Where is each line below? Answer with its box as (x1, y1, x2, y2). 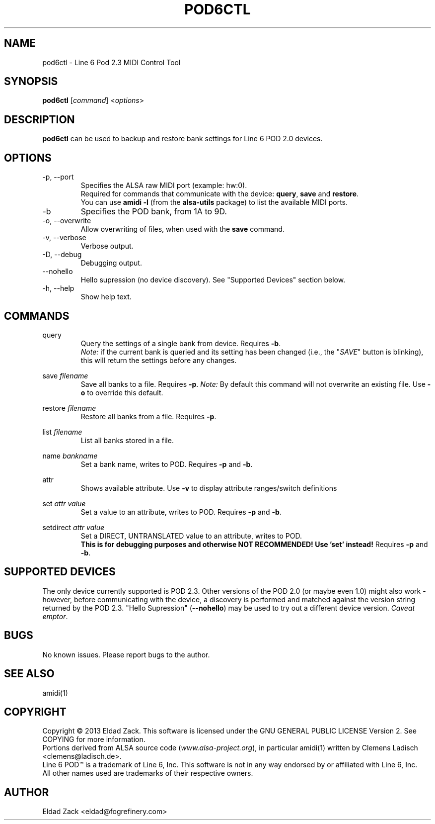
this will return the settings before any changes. (80, 356, 237, 365)
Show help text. (80, 292, 132, 301)
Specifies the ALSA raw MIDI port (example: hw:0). (80, 181, 247, 190)
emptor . (42, 612, 68, 621)
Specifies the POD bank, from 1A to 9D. (80, 206, 227, 217)
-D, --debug (42, 250, 82, 259)
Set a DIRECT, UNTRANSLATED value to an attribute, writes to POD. (80, 531, 302, 540)
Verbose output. (80, 242, 134, 251)
